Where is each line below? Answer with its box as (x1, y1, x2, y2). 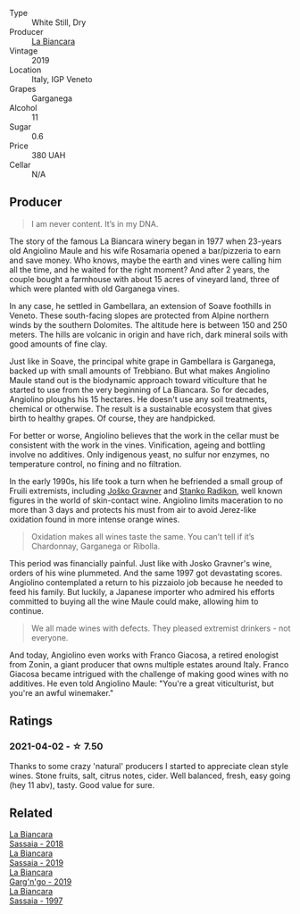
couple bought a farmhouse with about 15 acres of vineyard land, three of (9, 273, 279, 284)
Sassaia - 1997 (9, 895, 63, 906)
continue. (9, 605, 45, 616)
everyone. (30, 632, 69, 642)
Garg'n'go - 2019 (9, 876, 72, 887)
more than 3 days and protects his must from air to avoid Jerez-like (9, 504, 257, 515)
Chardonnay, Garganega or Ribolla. (30, 541, 161, 551)
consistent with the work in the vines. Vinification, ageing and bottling (9, 440, 266, 450)
